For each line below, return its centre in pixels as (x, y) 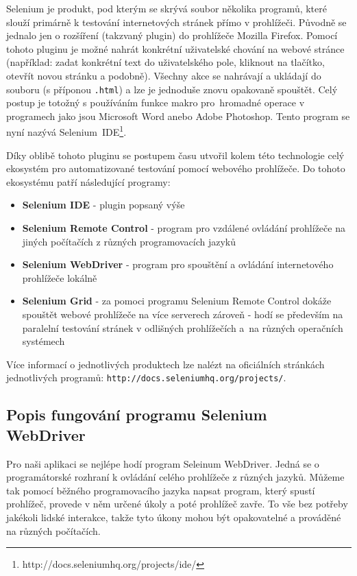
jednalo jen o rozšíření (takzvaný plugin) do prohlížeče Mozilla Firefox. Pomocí (172, 35)
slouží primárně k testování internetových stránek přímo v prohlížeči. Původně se (176, 22)
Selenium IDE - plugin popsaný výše (103, 205)
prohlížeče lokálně (60, 277)
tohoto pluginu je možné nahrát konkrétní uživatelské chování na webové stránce (175, 48)
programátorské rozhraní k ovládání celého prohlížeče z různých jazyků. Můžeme (175, 477)
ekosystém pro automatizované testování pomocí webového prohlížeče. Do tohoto (176, 168)
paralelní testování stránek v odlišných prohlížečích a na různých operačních (183, 327)
